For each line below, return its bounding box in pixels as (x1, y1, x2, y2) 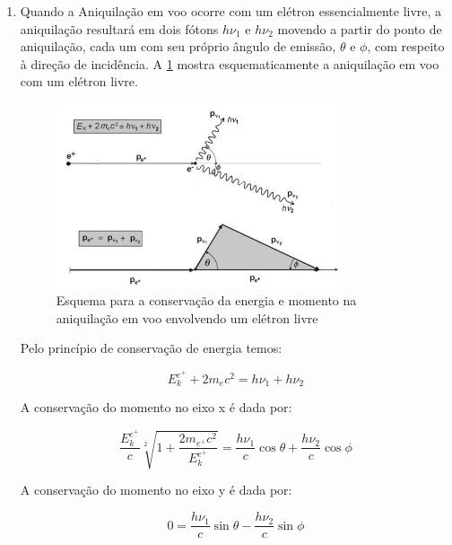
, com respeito (367, 37, 445, 56)
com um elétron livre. (20, 72, 138, 91)
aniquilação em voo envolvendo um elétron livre (56, 308, 318, 327)
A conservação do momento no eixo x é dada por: (20, 398, 292, 417)
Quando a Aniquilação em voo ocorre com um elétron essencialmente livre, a (20, 2, 442, 20)
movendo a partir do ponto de (277, 19, 442, 38)
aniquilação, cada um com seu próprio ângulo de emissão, (20, 37, 336, 56)
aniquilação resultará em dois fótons (20, 19, 219, 38)
